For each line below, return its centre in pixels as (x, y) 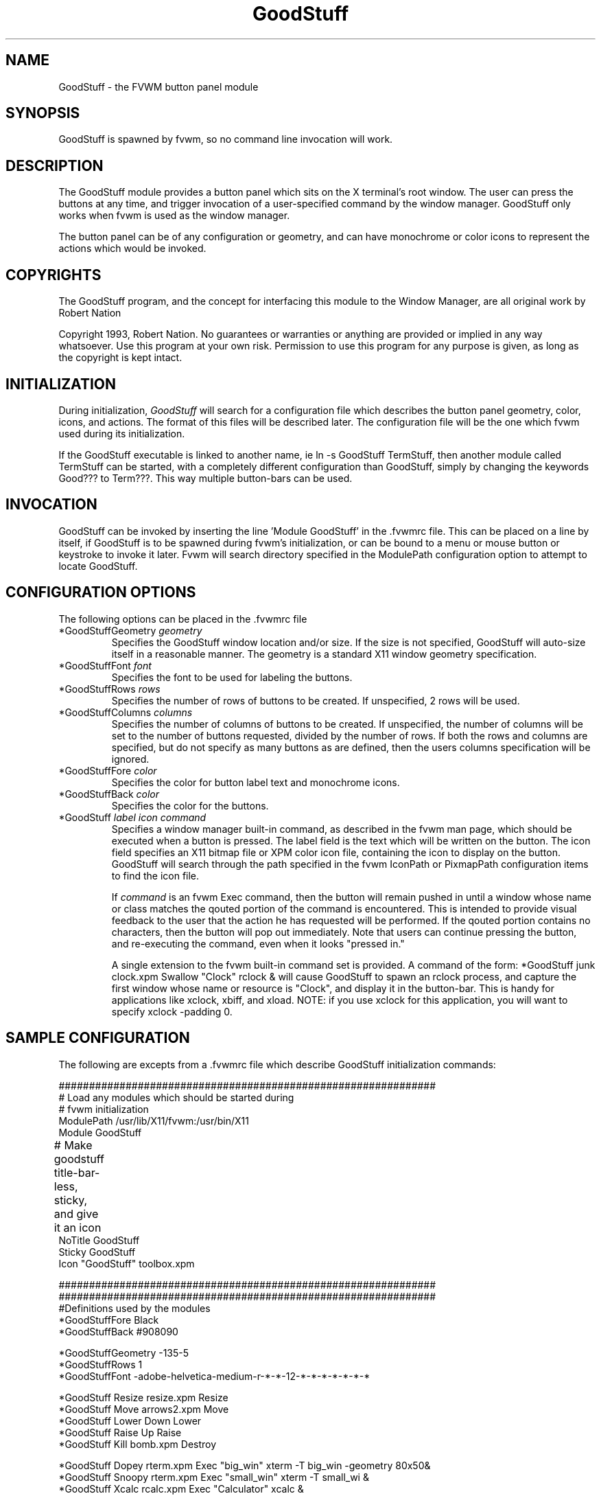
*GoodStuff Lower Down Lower (130, 1420)
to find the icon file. (155, 875)
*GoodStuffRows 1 (101, 1364)
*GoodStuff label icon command (132, 817)
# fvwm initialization (104, 1109)
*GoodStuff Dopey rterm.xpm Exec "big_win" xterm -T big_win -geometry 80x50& (245, 1465)
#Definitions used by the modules (134, 1308)
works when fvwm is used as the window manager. (174, 216)
